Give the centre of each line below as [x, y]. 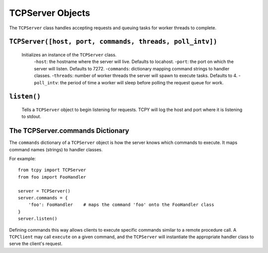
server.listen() [38, 219]
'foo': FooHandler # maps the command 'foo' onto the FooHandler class [121, 205]
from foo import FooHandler [52, 177]
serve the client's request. [36, 244]
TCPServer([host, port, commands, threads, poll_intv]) [113, 42]
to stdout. [32, 117]
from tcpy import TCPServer [52, 170]
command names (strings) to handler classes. [56, 149]
